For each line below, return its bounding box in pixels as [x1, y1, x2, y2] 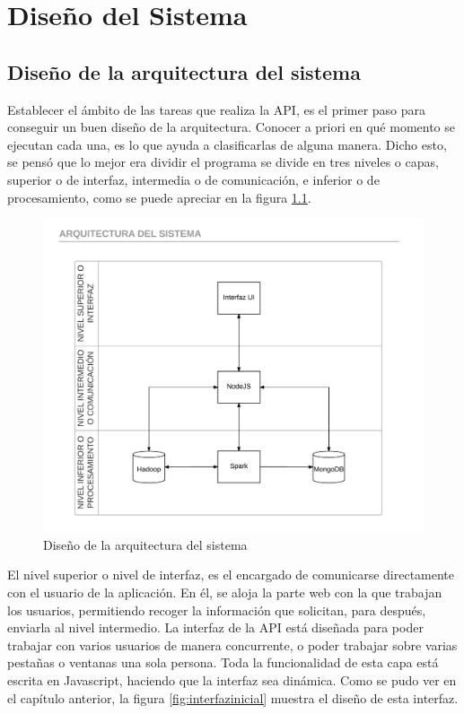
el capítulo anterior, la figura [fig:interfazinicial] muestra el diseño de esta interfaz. [7, 688, 459, 707]
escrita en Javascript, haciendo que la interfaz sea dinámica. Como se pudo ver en [7, 670, 457, 689]
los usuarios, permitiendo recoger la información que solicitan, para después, [7, 600, 426, 619]
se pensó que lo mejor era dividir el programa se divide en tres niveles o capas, [7, 152, 439, 171]
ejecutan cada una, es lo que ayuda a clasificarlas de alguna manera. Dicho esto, [7, 135, 447, 153]
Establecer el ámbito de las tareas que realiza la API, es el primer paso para [7, 100, 426, 118]
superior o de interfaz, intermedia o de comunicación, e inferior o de [7, 170, 380, 188]
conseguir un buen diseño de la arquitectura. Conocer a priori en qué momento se [7, 118, 456, 136]
